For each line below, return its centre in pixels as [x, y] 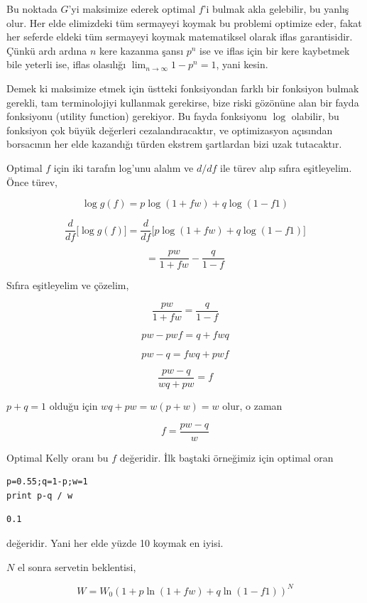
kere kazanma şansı [142, 50]
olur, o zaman [252, 405]
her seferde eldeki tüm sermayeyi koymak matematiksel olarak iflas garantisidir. [180, 37]
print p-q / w [40, 495]
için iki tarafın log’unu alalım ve [124, 167]
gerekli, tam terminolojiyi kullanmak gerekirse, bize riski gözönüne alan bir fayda [183, 102]
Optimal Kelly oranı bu [57, 457]
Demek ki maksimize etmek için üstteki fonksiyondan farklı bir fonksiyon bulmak [183, 88]
